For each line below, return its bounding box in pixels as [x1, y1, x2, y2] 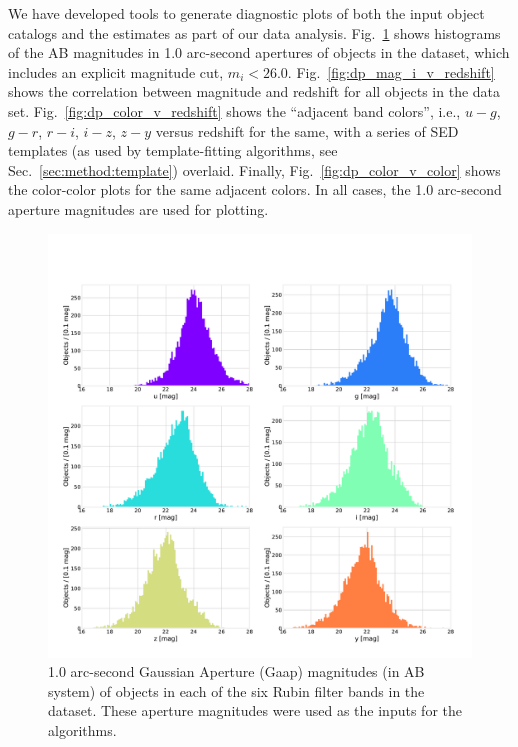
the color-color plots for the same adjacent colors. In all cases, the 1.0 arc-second [8, 179, 502, 200]
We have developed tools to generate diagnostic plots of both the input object [8, 3, 485, 23]
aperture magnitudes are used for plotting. [8, 198, 269, 219]
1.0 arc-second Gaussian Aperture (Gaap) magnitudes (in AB [48, 661, 425, 682]
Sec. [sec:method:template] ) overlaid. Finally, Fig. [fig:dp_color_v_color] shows [8, 159, 501, 180]
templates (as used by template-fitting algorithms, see [8, 140, 338, 161]
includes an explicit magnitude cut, [8, 61, 224, 82]
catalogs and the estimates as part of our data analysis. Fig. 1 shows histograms [8, 22, 501, 43]
